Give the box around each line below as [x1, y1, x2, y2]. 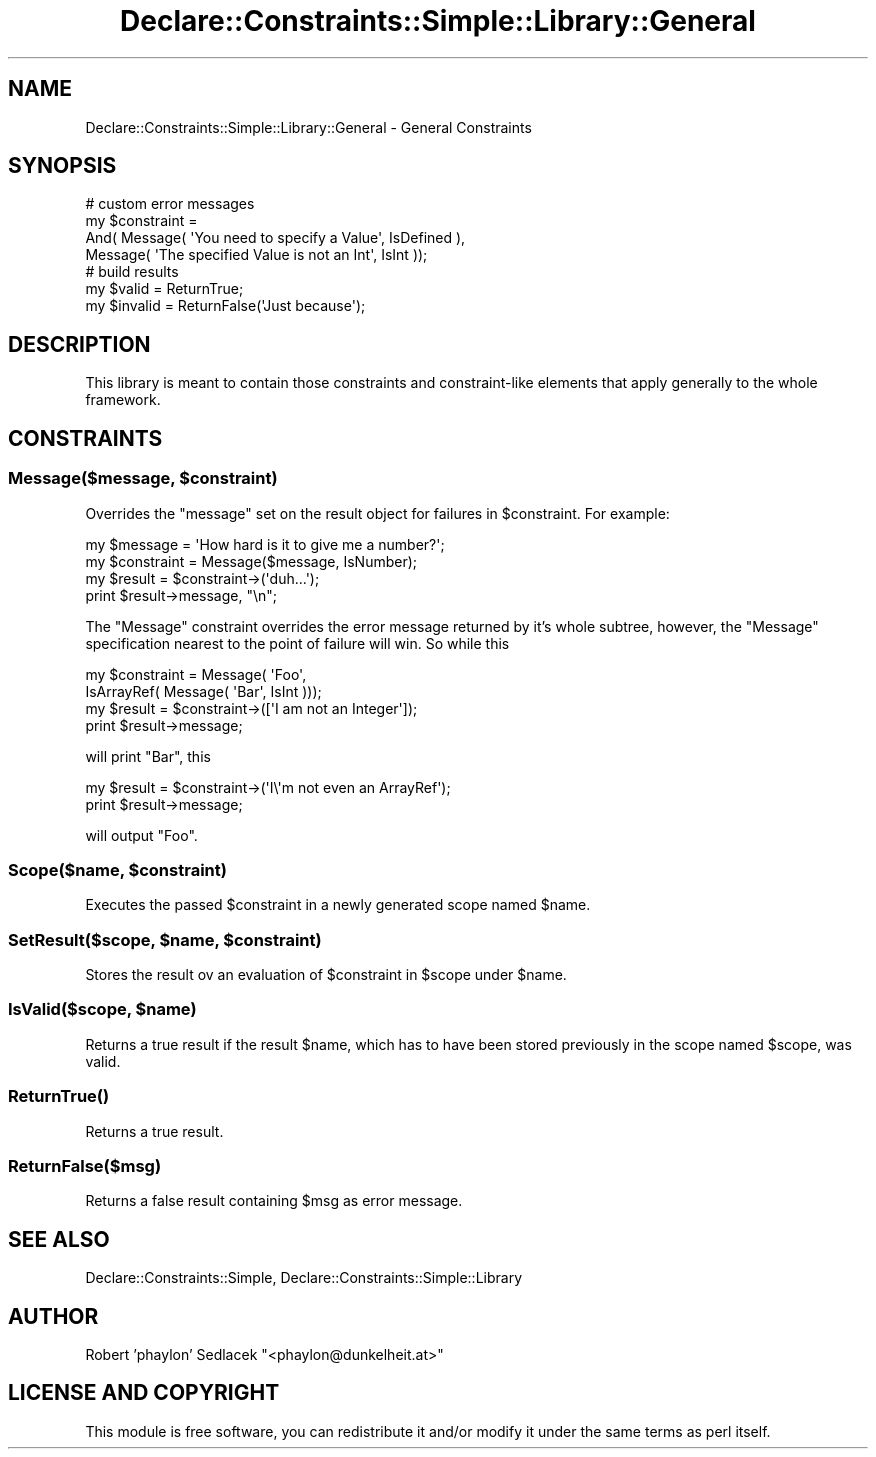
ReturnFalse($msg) [8, 1155, 162, 1176]
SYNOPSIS [8, 153, 117, 179]
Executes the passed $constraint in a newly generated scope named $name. [85, 896, 591, 914]
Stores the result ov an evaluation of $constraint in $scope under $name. [85, 966, 567, 983]
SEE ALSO [8, 1226, 110, 1252]
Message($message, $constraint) [8, 468, 278, 489]
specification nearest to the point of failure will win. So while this [85, 634, 510, 652]
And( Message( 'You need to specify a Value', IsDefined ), [85, 229, 466, 247]
